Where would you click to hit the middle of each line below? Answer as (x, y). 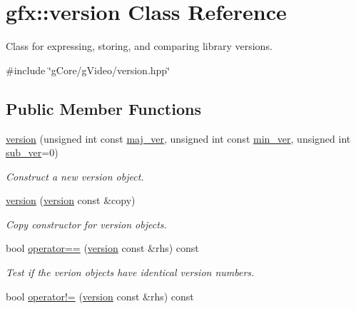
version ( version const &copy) (71, 200)
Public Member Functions (103, 108)
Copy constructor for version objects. (86, 224)
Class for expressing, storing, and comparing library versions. (139, 46)
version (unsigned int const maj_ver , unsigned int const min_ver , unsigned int (178, 138)
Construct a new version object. (75, 176)
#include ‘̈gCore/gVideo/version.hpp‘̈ (88, 70)
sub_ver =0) (32, 152)
